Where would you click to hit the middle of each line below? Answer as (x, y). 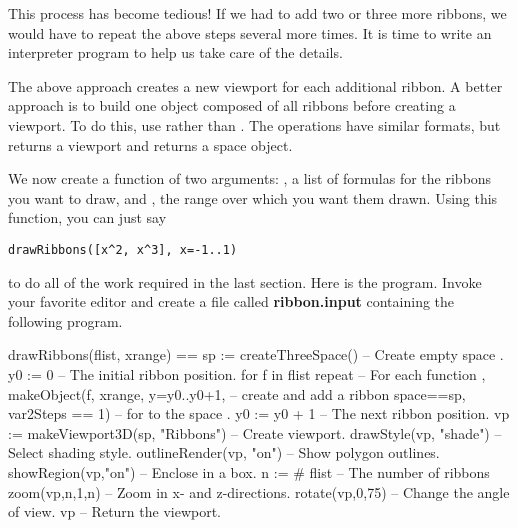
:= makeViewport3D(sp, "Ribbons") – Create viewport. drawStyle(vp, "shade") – (255, 432)
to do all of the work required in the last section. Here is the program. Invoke (245, 281)
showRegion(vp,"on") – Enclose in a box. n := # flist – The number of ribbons (249, 471)
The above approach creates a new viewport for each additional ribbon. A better (255, 85)
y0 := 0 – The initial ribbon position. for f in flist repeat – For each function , (247, 373)
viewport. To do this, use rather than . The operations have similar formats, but (254, 124)
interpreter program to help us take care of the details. (175, 52)
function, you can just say (87, 217)
